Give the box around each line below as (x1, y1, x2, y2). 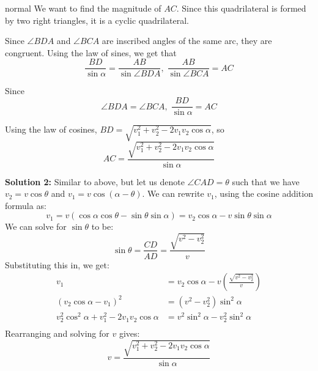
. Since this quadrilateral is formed (176, 2, 306, 14)
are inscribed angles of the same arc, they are (102, 34, 272, 47)
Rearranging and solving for (5, 327, 109, 340)
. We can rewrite (142, 187, 204, 200)
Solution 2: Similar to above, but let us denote (5, 175, 185, 188)
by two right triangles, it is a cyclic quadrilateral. (5, 13, 189, 26)
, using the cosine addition (214, 187, 313, 200)
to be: (91, 220, 114, 233)
